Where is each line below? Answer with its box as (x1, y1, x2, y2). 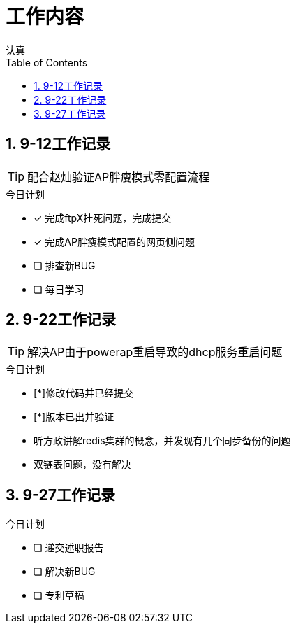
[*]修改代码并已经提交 (34, 387, 134, 400)
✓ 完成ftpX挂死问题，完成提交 (34, 211, 172, 224)
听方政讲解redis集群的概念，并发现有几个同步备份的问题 (34, 434, 291, 447)
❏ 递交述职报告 (34, 542, 104, 554)
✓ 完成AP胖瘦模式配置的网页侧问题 (34, 235, 195, 248)
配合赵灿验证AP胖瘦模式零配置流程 (27, 169, 210, 184)
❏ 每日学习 (34, 283, 84, 295)
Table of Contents (6, 56, 88, 69)
